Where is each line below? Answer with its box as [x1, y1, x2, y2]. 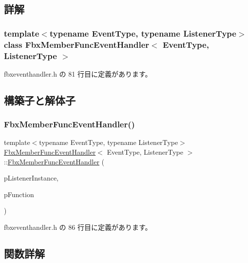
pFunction [4, 189, 34, 199]
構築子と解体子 [4, 92, 76, 107]
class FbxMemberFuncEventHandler [4, 38, 150, 50]
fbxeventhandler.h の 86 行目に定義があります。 [4, 222, 152, 232]
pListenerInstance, [4, 173, 58, 183]
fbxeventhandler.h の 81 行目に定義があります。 [4, 68, 152, 79]
